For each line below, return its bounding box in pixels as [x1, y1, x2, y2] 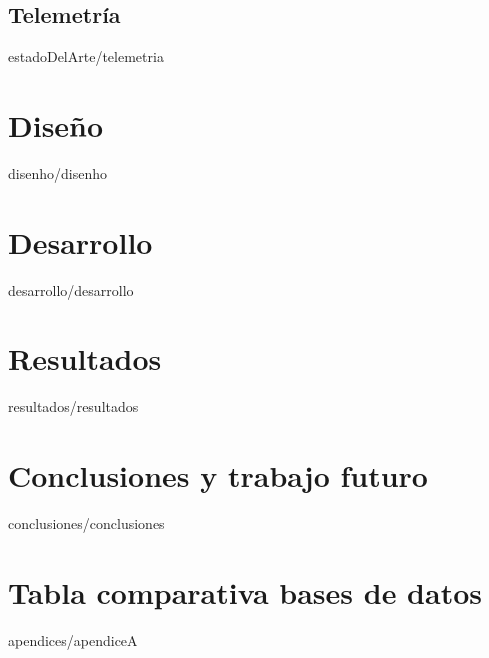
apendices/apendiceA [8, 629, 138, 650]
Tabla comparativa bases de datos [8, 571, 482, 612]
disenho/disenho [8, 162, 107, 183]
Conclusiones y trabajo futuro [8, 455, 428, 496]
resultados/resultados [8, 396, 139, 417]
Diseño [8, 104, 104, 145]
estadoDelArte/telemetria [8, 46, 164, 67]
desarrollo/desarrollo [8, 279, 134, 300]
